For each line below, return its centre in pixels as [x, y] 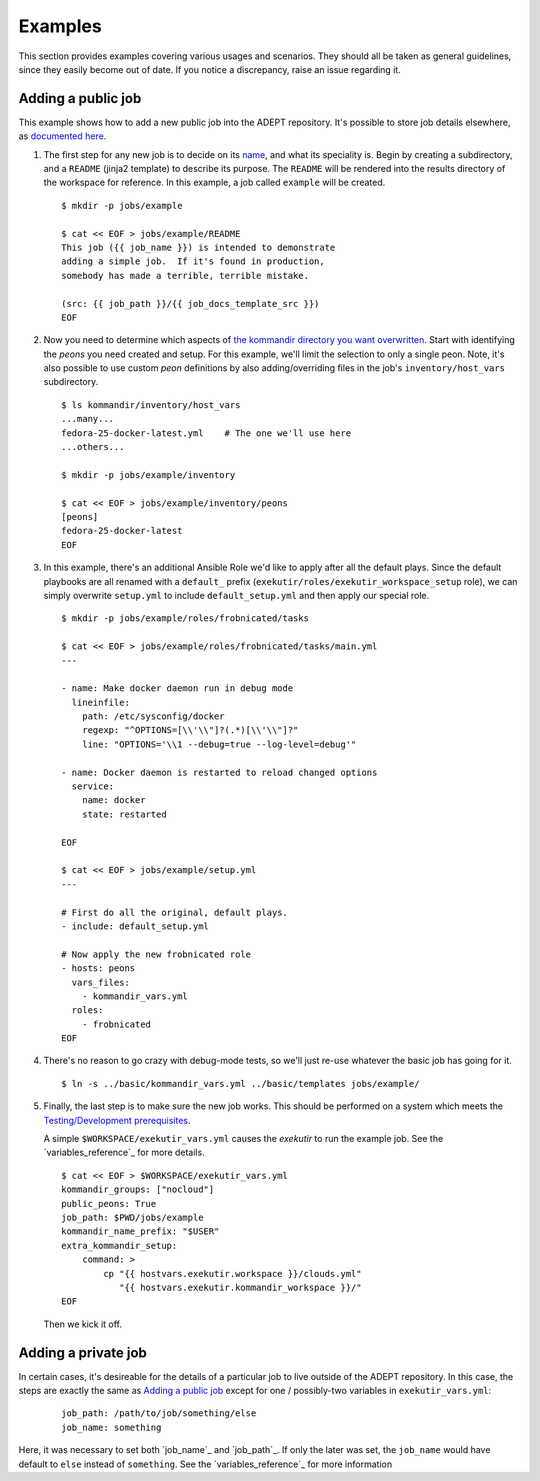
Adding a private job [82, 1352]
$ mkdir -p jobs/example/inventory [148, 474]
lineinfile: [100, 702]
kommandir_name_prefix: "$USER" [140, 1231]
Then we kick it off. [83, 1324]
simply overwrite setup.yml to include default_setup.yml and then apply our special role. [236, 595]
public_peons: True [109, 1203]
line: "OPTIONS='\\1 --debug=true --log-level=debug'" [219, 744]
